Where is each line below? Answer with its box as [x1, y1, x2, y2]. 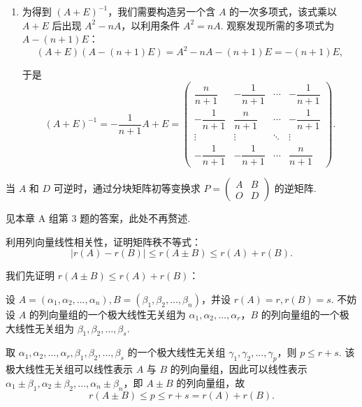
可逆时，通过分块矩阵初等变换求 [53, 181, 201, 195]
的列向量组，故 [176, 375, 245, 390]
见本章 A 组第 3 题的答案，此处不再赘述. [6, 211, 191, 225]
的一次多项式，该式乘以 [229, 4, 338, 18]
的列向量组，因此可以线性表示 [170, 362, 307, 376]
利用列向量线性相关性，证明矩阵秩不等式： [6, 234, 201, 249]
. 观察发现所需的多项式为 [220, 17, 335, 32]
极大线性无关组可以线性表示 [6, 362, 133, 376]
